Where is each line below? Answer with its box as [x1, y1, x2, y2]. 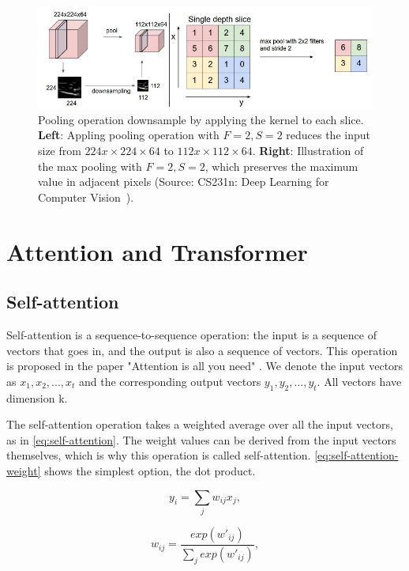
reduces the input [286, 127, 370, 143]
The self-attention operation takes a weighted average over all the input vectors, [6, 416, 393, 433]
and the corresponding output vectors [79, 372, 261, 389]
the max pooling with [38, 157, 142, 174]
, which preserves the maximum [204, 157, 358, 174]
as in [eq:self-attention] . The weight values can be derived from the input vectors [6, 431, 396, 448]
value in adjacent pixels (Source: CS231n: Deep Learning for [38, 173, 329, 190]
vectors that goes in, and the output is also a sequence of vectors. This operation [6, 342, 398, 358]
